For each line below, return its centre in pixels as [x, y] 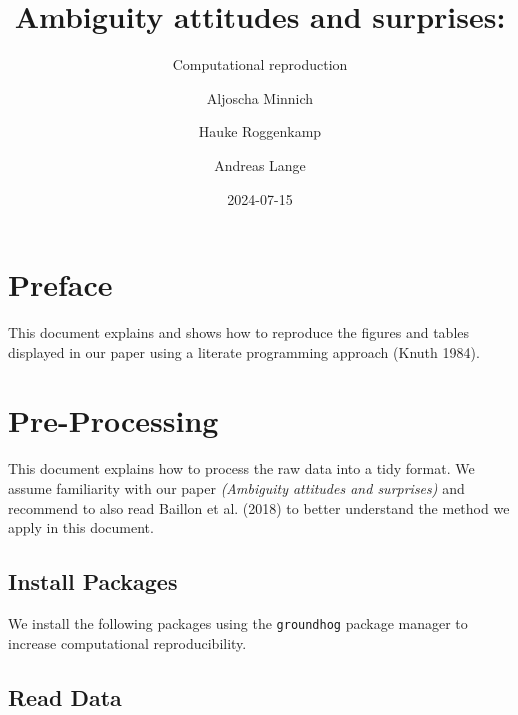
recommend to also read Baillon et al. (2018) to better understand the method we [259, 507]
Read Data [65, 696]
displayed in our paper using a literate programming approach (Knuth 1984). [244, 351]
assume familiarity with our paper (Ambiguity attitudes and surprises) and [236, 487]
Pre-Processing [113, 420]
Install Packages [93, 581]
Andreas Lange [260, 164]
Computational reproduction [260, 64]
